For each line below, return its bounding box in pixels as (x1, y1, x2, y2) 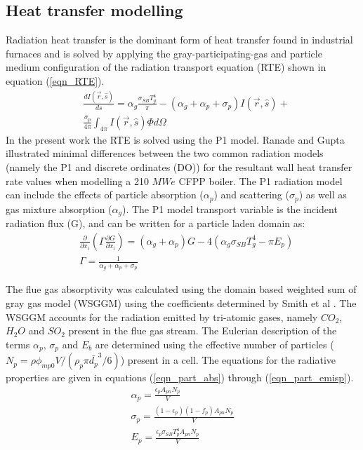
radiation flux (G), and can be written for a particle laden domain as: (6, 216, 305, 231)
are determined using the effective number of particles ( (95, 336, 334, 351)
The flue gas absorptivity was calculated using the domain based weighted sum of (6, 282, 357, 296)
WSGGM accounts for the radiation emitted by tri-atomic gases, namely (6, 309, 318, 324)
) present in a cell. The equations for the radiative (120, 353, 336, 367)
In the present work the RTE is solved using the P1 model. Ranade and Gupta (6, 132, 345, 146)
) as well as (298, 187, 347, 202)
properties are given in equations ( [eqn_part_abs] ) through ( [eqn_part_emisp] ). (6, 370, 354, 385)
